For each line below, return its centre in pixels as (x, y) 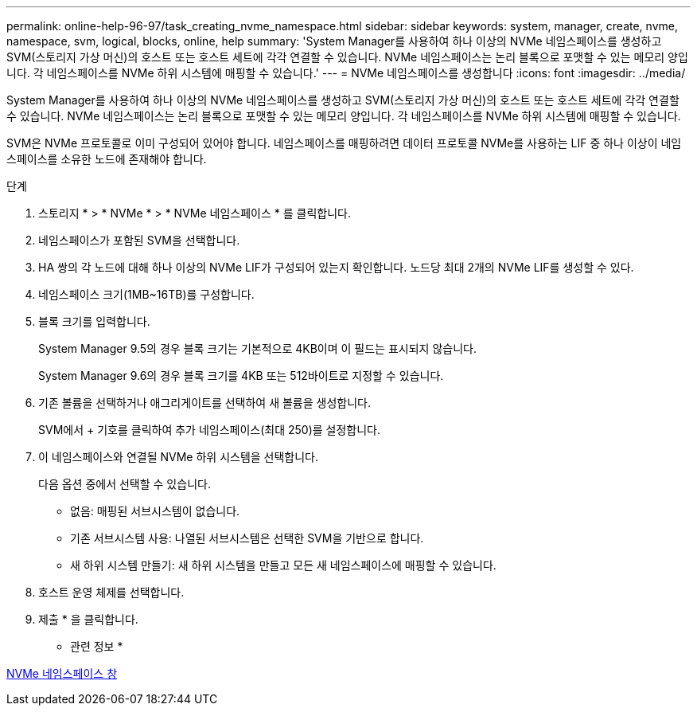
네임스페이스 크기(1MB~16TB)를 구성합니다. (146, 294)
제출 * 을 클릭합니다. (88, 619)
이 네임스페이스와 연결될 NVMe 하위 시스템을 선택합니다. (179, 457)
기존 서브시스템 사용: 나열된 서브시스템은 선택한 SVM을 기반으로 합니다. (247, 538)
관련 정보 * (97, 646)
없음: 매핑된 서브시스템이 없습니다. (155, 511)
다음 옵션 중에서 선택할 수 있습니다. (125, 484)
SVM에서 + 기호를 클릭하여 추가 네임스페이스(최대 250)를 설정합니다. (210, 430)
